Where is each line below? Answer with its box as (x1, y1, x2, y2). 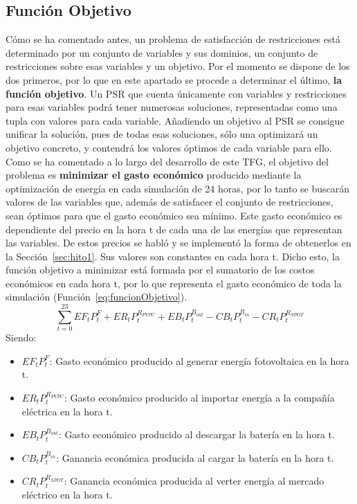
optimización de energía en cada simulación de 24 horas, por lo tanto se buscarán (6, 181, 350, 195)
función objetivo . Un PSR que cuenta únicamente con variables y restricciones (6, 86, 347, 100)
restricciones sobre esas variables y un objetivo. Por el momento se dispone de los (6, 59, 350, 73)
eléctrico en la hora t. (21, 487, 113, 501)
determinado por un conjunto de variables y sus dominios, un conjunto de (6, 45, 318, 60)
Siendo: (6, 330, 37, 345)
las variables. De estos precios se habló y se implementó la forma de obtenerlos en (6, 235, 351, 250)
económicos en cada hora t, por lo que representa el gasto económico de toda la (6, 276, 342, 290)
